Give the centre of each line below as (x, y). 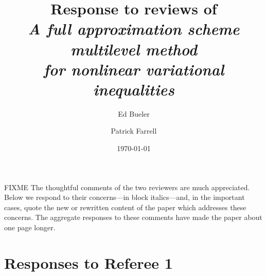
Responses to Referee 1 (88, 262)
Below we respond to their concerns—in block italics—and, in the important (125, 197)
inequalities (134, 89)
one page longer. (30, 227)
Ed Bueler (134, 113)
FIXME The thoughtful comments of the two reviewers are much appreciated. (127, 187)
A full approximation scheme (134, 29)
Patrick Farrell (134, 131)
